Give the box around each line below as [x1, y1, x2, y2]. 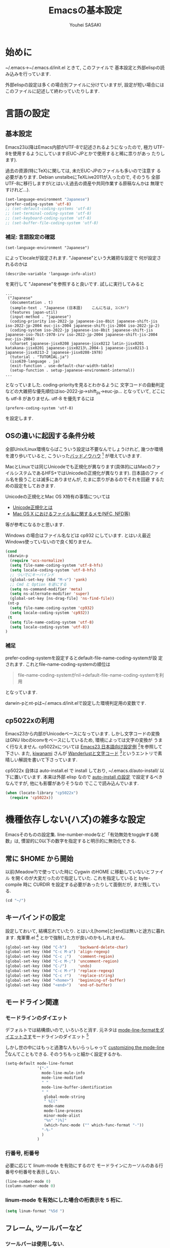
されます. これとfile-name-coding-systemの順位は [5, 661, 111, 667]
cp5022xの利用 [5, 716, 55, 725]
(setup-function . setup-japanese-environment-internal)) [10, 368, 135, 373]
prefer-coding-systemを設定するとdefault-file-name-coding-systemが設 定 [5, 655, 163, 661]
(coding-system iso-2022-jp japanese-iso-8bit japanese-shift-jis [10, 328, 153, 333]
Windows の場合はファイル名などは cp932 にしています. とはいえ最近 [5, 532, 151, 538]
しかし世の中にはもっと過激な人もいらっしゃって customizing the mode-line [5, 1044, 165, 1050]
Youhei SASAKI [69, 21, 101, 28]
